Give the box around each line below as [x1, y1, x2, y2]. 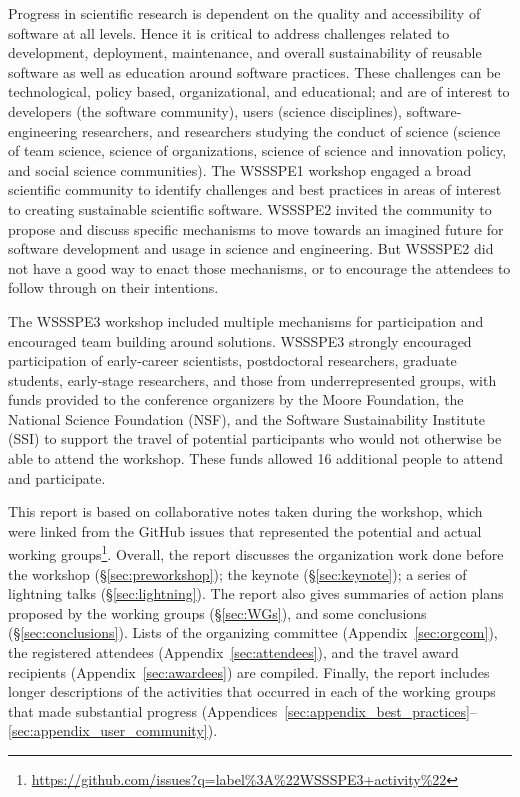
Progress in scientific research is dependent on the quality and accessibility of [8, 3, 481, 23]
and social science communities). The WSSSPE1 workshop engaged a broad [8, 159, 472, 180]
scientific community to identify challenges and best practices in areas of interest [8, 179, 502, 200]
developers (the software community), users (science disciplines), [8, 100, 402, 121]
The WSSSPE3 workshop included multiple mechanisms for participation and [8, 310, 484, 331]
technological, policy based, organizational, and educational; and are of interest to [8, 81, 510, 102]
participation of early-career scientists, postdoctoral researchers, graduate [8, 350, 457, 371]
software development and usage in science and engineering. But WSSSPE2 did [8, 238, 494, 259]
